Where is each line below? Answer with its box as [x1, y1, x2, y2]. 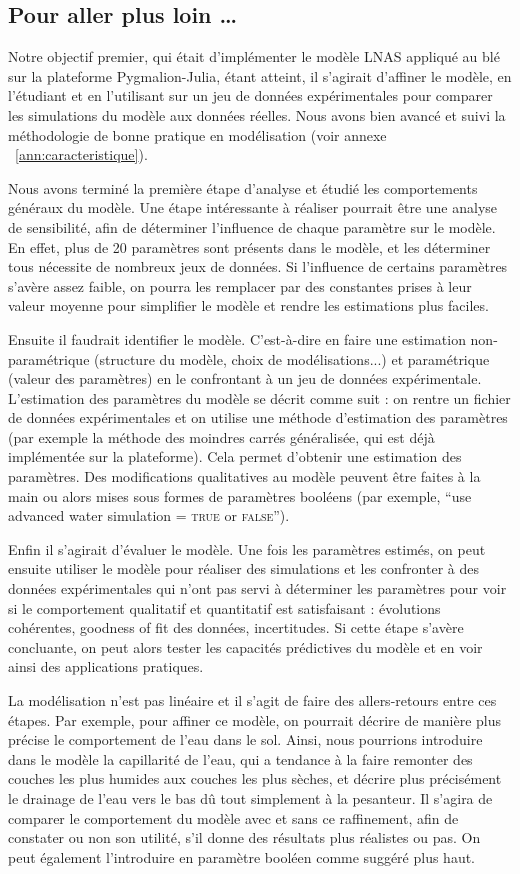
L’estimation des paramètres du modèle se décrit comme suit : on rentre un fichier [8, 387, 511, 408]
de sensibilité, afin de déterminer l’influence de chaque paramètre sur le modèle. [8, 216, 496, 237]
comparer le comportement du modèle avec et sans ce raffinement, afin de [8, 807, 459, 828]
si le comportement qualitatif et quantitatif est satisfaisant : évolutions [8, 597, 441, 618]
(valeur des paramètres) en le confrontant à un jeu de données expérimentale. [8, 368, 482, 389]
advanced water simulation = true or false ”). [8, 505, 290, 526]
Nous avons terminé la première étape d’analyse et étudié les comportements [8, 177, 478, 198]
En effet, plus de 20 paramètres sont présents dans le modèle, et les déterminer [8, 236, 491, 257]
